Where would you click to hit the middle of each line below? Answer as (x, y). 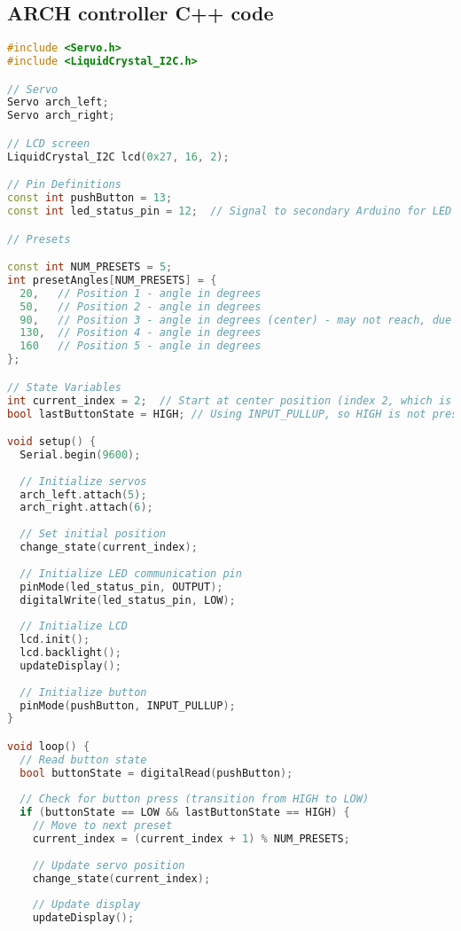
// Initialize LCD (74, 626)
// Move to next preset (102, 826)
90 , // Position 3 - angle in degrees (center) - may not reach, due (236, 320)
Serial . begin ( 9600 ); (80, 454)
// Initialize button (83, 692)
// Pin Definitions (64, 185)
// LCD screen (49, 143)
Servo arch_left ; (58, 102)
